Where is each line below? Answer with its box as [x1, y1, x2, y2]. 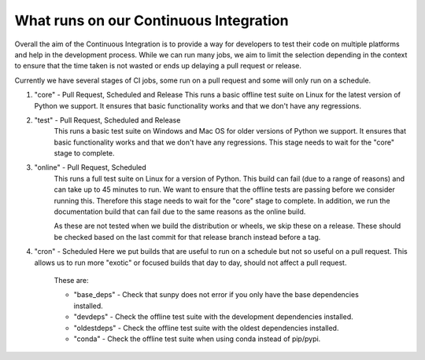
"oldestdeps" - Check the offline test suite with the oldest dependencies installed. [73, 323, 339, 332]
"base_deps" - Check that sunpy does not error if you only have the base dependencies [73, 290, 360, 299]
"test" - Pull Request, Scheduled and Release [34, 115, 181, 125]
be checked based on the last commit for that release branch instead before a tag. [54, 232, 321, 241]
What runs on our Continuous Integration [14, 12, 289, 29]
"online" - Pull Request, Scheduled [34, 163, 147, 172]
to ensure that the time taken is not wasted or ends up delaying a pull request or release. [14, 61, 302, 71]
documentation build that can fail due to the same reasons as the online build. [54, 207, 306, 216]
